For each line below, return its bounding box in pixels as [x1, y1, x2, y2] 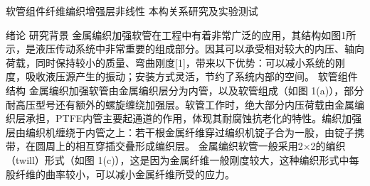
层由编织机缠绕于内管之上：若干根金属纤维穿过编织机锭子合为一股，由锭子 [6, 124, 354, 139]
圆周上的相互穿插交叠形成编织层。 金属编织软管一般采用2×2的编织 [35, 138, 346, 153]
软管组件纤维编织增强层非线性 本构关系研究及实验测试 [6, 4, 258, 18]
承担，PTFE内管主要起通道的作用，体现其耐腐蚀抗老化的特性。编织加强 [25, 111, 362, 126]
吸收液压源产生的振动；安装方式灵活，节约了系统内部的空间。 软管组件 [25, 69, 358, 84]
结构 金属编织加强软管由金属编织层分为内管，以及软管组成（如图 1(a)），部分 [6, 82, 364, 97]
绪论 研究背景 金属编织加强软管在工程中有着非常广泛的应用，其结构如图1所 [6, 27, 356, 42]
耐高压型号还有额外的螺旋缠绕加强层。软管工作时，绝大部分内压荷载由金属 [6, 97, 354, 111]
